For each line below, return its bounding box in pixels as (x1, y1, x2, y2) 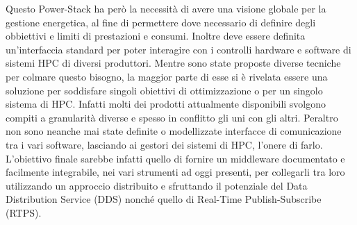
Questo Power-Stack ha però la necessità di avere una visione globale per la (6, 1, 326, 15)
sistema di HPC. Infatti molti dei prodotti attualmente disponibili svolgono (6, 97, 326, 111)
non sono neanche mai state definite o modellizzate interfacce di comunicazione (6, 124, 342, 138)
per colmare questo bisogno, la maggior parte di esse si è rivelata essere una (6, 69, 328, 83)
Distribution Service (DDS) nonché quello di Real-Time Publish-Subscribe (6, 192, 322, 206)
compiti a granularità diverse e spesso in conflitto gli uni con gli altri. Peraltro (6, 110, 338, 124)
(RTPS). (6, 205, 42, 219)
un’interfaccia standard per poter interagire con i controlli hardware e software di (6, 42, 351, 56)
